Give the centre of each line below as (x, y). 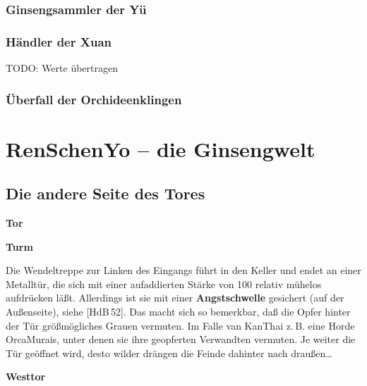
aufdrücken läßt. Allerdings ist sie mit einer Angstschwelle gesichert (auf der (175, 298)
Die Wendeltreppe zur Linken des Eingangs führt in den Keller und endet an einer (183, 270)
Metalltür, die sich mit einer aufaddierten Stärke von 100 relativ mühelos (164, 284)
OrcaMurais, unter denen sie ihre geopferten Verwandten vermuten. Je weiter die (181, 339)
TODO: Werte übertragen (62, 68)
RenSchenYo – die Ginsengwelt (161, 148)
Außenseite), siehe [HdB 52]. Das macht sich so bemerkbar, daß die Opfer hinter (178, 312)
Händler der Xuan (59, 41)
